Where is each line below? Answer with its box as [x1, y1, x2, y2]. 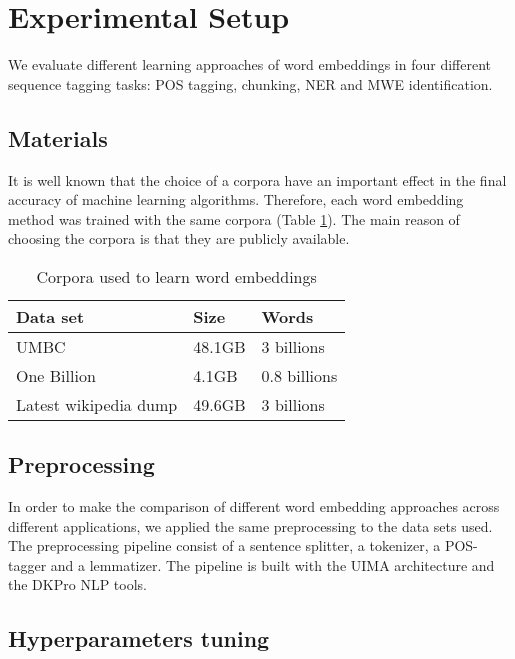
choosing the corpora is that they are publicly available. [8, 228, 350, 249]
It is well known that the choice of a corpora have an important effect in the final [8, 169, 507, 190]
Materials [8, 122, 108, 153]
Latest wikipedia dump [16, 392, 178, 416]
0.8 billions [261, 363, 338, 387]
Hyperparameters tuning [8, 623, 270, 654]
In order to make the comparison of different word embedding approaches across [8, 496, 500, 517]
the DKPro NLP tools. [8, 574, 147, 595]
